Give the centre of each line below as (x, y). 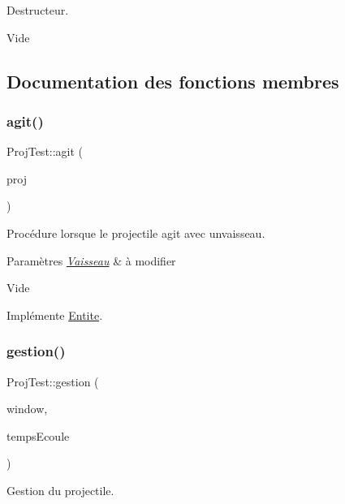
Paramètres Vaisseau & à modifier (91, 260)
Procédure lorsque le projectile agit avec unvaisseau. (136, 233)
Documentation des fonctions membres (173, 81)
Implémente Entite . (55, 314)
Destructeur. (38, 10)
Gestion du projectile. (60, 490)
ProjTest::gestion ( (53, 381)
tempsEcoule (38, 435)
